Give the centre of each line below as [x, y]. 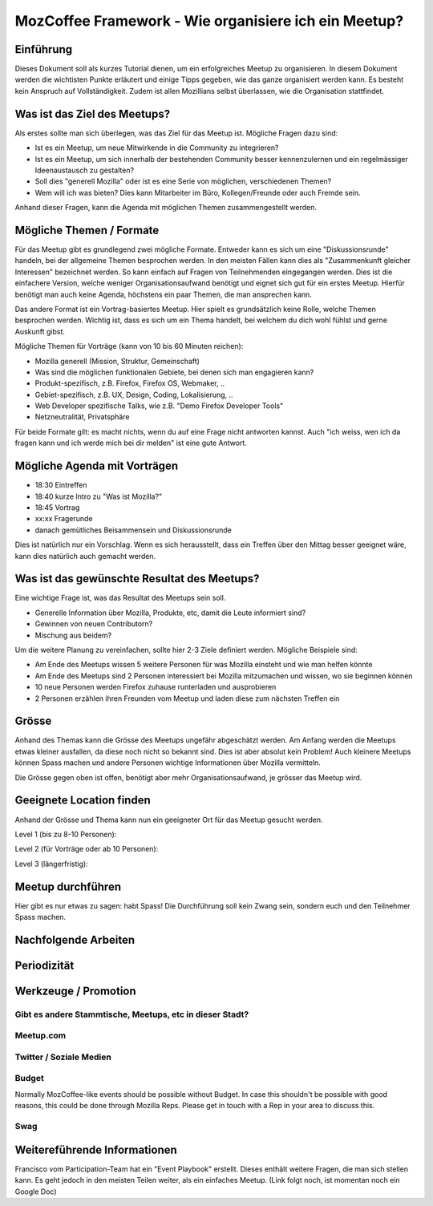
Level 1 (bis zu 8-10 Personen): [66, 834]
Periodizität [45, 965]
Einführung [43, 49]
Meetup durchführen [68, 886]
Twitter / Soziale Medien [63, 1057]
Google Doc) [36, 1192]
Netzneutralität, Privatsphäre [82, 417]
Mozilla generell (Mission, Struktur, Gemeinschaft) [117, 361]
